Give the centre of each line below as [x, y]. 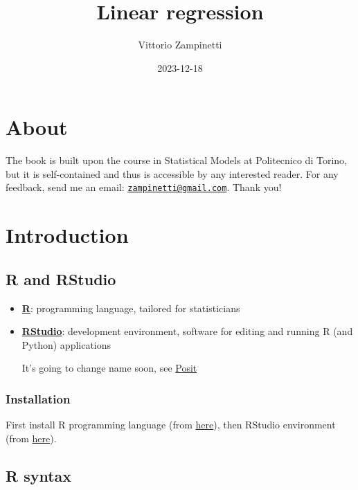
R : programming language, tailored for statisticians [131, 308]
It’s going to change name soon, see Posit [109, 368]
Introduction [67, 235]
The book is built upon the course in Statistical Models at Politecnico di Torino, [176, 160]
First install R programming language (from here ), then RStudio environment [171, 425]
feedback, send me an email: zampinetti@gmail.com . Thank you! [144, 187]
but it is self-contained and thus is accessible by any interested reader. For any [172, 173]
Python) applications [66, 344]
